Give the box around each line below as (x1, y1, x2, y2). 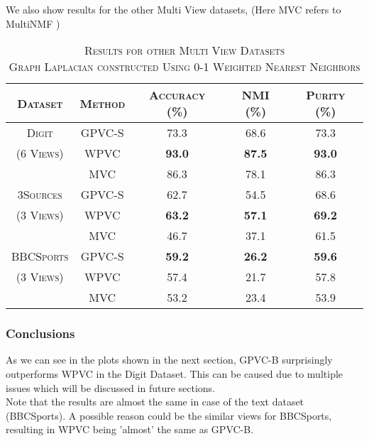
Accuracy (148, 87, 206, 104)
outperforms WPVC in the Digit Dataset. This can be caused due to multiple (6, 366, 343, 381)
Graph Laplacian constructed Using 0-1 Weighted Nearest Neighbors (9, 58, 360, 75)
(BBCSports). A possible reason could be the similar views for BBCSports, (6, 408, 332, 423)
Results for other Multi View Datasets (84, 42, 285, 59)
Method (79, 94, 126, 111)
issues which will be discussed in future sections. (6, 380, 216, 395)
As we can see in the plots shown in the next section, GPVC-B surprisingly (6, 352, 333, 367)
